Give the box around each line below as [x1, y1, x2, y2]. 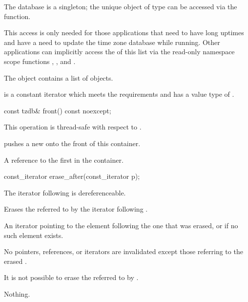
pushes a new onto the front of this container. [4, 138, 141, 148]
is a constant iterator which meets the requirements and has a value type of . [4, 89, 234, 99]
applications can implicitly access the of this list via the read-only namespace [4, 46, 235, 57]
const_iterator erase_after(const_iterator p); [4, 171, 140, 181]
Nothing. [4, 288, 30, 299]
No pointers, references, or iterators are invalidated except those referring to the [4, 246, 243, 257]
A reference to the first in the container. [4, 154, 124, 165]
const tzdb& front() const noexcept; [4, 105, 111, 115]
